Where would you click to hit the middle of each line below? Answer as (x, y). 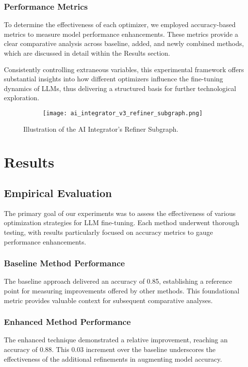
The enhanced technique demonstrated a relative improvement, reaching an (116, 340)
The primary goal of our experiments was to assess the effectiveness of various (120, 213)
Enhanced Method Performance (67, 322)
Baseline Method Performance (65, 263)
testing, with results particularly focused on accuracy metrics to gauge (108, 232)
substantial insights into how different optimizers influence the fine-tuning (114, 79)
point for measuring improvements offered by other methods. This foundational (122, 290)
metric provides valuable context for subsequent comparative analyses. (108, 300)
